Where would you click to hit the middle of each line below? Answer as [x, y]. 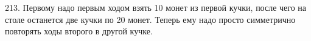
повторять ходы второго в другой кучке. [79, 31]
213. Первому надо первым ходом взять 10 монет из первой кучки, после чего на [156, 7]
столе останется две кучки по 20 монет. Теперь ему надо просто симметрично [150, 19]
